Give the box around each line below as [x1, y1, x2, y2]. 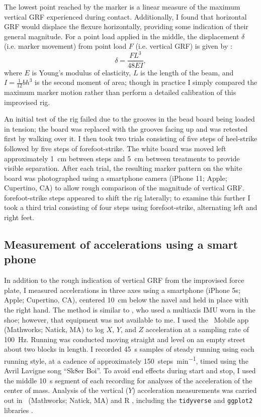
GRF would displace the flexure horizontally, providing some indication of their [4, 21, 248, 32]
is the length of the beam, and [140, 67, 234, 77]
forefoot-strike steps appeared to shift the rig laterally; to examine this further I [4, 192, 250, 202]
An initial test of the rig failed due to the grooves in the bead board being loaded [4, 114, 255, 124]
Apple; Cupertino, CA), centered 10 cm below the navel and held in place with [4, 294, 248, 305]
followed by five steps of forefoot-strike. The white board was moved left [4, 143, 226, 153]
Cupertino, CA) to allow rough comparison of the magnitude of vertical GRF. [4, 182, 244, 193]
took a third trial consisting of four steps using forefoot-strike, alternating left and [4, 202, 257, 213]
